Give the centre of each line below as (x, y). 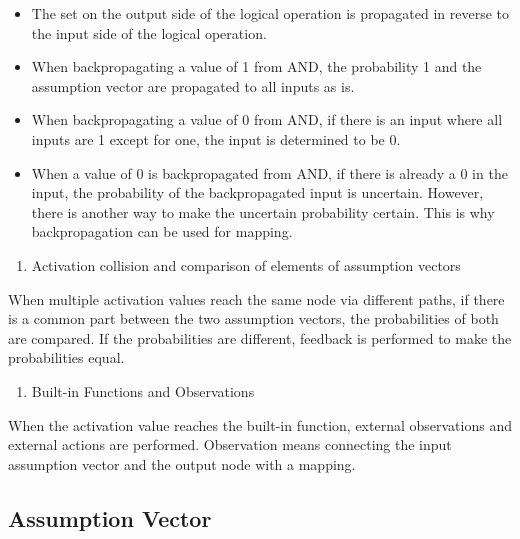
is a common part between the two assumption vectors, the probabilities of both (253, 318)
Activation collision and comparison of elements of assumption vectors (246, 264)
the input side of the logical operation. (149, 32)
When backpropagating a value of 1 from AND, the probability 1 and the (256, 66)
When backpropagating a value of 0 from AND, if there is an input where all (267, 119)
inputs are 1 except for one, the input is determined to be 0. (216, 138)
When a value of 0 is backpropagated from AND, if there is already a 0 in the (269, 172)
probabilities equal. (66, 357)
